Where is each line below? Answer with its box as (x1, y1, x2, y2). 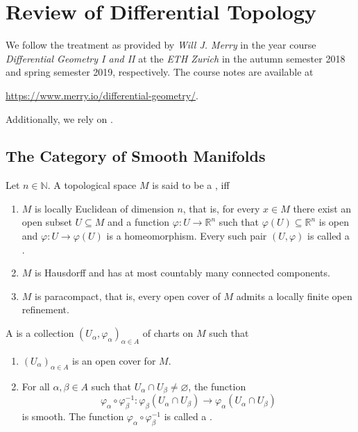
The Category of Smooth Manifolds (6, 145, 266, 167)
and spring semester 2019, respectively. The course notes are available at (6, 65, 314, 79)
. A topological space (47, 178, 137, 192)
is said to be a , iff (152, 178, 230, 192)
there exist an (293, 201, 352, 215)
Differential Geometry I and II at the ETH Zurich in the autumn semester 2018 (6, 51, 346, 65)
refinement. (22, 302, 69, 317)
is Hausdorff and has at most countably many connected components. (35, 265, 330, 280)
